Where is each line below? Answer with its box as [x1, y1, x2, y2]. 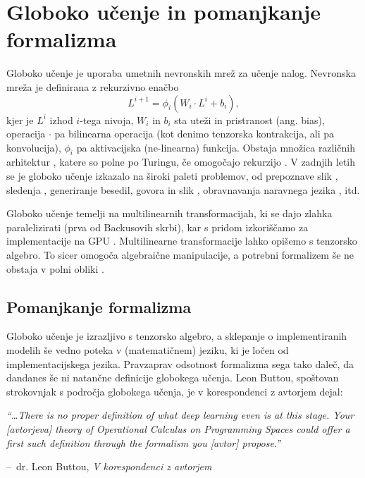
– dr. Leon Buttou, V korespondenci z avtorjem [6, 459, 212, 474]
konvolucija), [6, 140, 61, 154]
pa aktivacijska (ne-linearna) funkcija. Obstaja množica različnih [76, 140, 356, 154]
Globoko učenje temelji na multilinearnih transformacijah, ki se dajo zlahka [6, 206, 333, 221]
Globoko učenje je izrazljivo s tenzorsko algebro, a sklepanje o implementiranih [6, 329, 347, 343]
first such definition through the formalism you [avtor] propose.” [6, 435, 281, 450]
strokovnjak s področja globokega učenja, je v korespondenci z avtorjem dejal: [6, 384, 343, 398]
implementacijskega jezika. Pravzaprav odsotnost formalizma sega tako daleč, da [6, 356, 354, 371]
